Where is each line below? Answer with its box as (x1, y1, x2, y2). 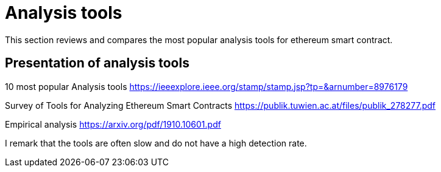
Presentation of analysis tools (5, 55, 189, 71)
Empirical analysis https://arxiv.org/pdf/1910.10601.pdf (5, 119, 221, 129)
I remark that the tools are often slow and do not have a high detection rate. (5, 137, 307, 148)
